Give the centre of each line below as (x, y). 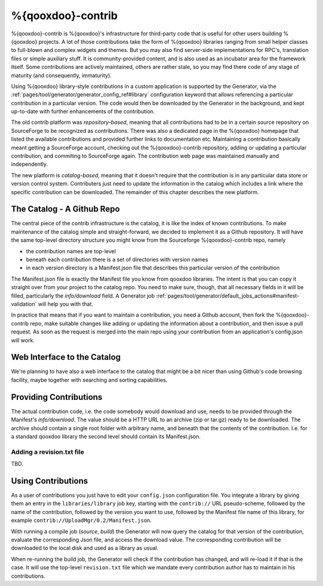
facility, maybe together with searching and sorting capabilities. (89, 379)
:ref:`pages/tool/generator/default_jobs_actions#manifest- (228, 296)
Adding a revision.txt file (48, 452)
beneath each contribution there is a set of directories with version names (117, 260)
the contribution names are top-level (71, 251)
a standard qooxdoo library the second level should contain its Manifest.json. (106, 436)
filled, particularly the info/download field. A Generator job (83, 296)
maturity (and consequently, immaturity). (61, 75)
